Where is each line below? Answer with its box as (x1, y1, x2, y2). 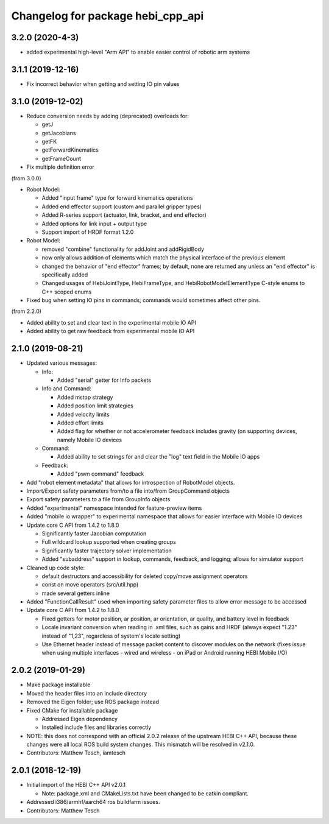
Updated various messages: (26, 359, 97, 367)
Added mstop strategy (57, 393, 113, 401)
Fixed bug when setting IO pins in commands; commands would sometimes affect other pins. (26, 297, 261, 304)
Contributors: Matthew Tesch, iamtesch (26, 749, 126, 756)
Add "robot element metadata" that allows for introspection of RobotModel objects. (26, 479, 235, 486)
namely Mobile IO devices (57, 436, 122, 443)
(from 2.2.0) (11, 308, 42, 315)
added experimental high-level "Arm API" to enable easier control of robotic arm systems (26, 49, 250, 56)
